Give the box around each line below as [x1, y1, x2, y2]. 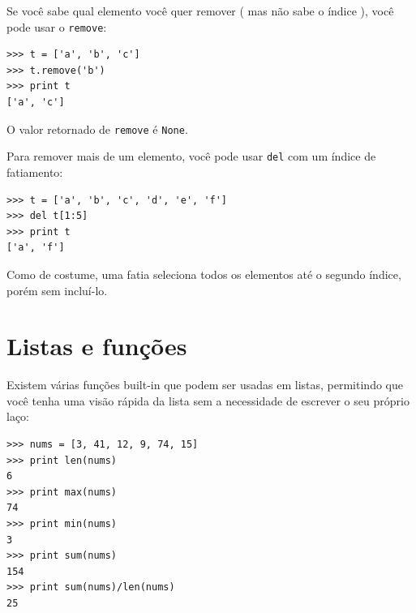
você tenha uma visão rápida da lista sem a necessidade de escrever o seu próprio [6, 392, 410, 409]
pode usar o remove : [6, 18, 107, 35]
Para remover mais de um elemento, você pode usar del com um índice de [6, 148, 376, 165]
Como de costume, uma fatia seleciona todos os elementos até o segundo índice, [6, 265, 401, 282]
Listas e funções [6, 329, 187, 362]
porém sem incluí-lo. [6, 281, 108, 298]
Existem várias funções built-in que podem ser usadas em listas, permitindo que [6, 376, 403, 393]
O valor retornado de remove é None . [6, 120, 188, 137]
